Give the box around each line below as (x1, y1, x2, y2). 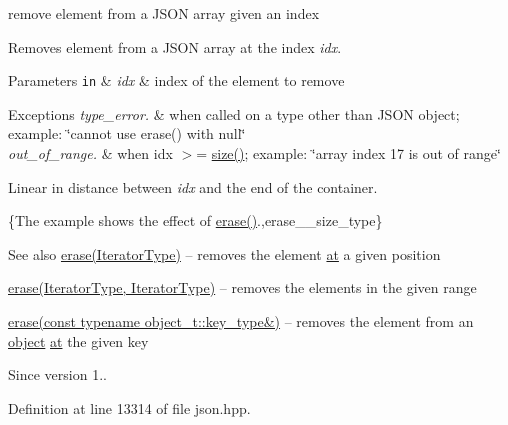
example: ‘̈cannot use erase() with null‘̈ (8, 123, 246, 144)
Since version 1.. (8, 364, 107, 385)
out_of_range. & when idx (8, 143, 173, 164)
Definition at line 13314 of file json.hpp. (8, 397, 251, 418)
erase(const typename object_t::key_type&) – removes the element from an (8, 311, 474, 331)
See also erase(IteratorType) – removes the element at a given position (8, 243, 441, 264)
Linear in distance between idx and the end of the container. (8, 176, 378, 197)
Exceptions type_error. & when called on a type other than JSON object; (8, 103, 460, 124)
